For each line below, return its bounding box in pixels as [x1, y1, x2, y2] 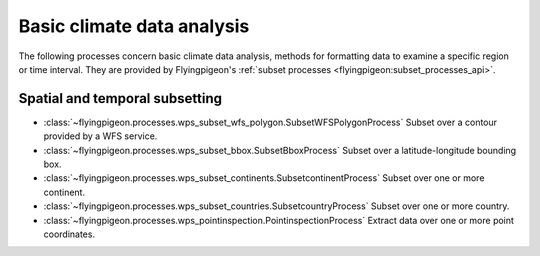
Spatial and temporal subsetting [18, 90, 223, 107]
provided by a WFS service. [43, 130, 158, 142]
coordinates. [43, 228, 95, 240]
